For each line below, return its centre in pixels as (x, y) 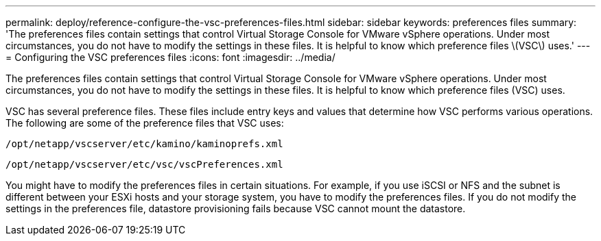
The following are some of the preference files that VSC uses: (145, 123)
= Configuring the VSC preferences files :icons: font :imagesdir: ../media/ (170, 57)
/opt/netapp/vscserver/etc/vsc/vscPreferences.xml (144, 164)
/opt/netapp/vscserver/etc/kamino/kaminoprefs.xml (144, 144)
